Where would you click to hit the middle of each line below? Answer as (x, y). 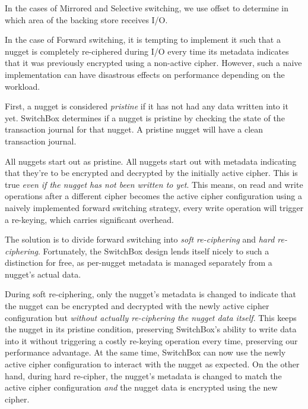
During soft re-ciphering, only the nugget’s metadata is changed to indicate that (150, 294)
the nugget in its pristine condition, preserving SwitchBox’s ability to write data (151, 329)
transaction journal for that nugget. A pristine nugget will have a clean (134, 129)
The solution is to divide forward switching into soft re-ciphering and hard (140, 239)
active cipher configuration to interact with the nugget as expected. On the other (152, 364)
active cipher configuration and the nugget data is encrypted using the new (141, 387)
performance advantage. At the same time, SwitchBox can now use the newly (145, 352)
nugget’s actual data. (43, 274)
